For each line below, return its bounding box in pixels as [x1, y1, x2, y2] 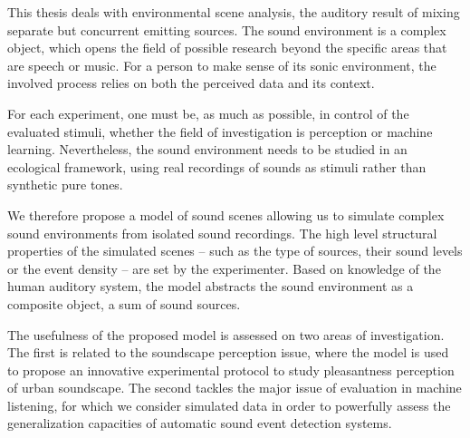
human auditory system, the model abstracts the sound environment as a [7, 277, 414, 296]
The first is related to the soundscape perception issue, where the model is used [7, 343, 449, 362]
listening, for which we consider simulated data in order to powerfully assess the [7, 395, 451, 414]
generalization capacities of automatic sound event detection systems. [7, 414, 392, 433]
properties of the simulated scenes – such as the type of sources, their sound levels [7, 241, 463, 260]
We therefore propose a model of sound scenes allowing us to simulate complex [7, 205, 445, 224]
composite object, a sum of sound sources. [7, 294, 241, 313]
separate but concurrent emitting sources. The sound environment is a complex [7, 20, 446, 39]
